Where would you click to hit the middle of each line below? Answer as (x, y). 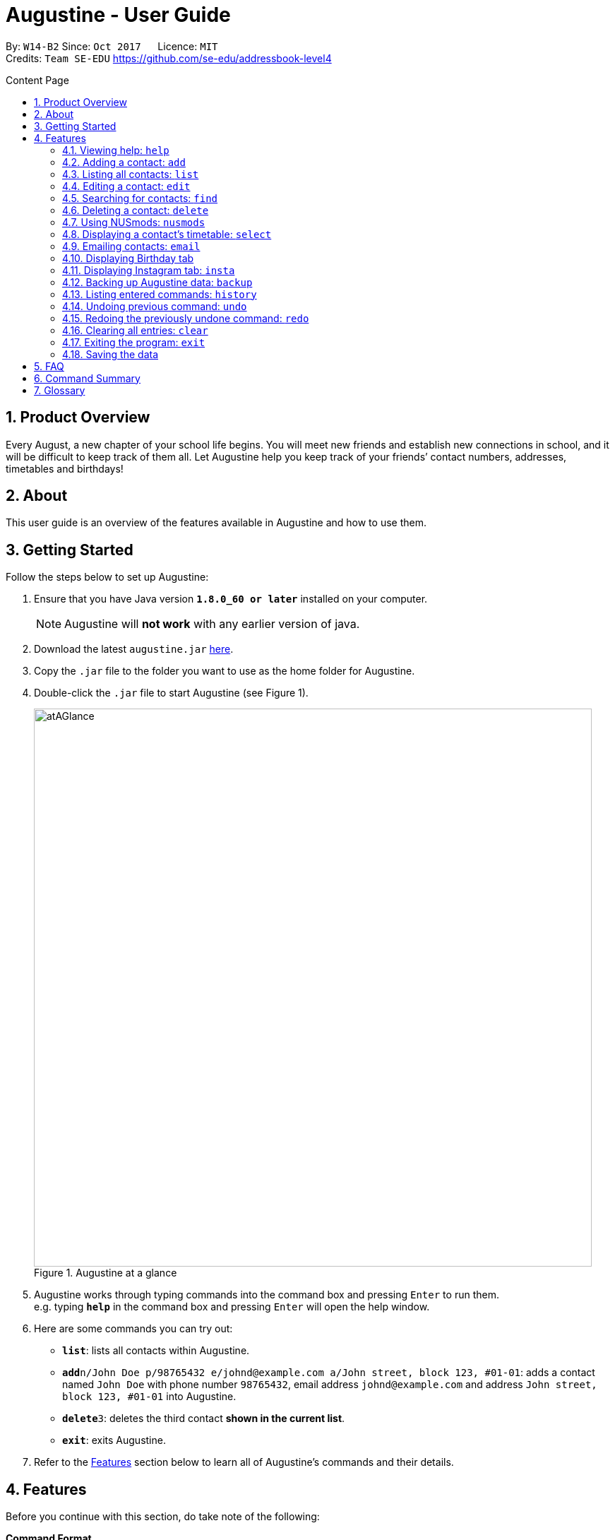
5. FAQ (49, 366)
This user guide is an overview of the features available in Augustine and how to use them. (216, 523)
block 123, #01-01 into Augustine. (149, 1397)
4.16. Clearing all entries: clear (135, 330)
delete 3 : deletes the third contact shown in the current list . (204, 1418)
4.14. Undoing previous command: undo (155, 306)
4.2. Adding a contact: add (124, 162)
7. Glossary (60, 390)
